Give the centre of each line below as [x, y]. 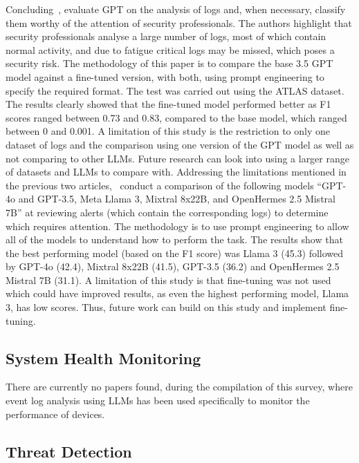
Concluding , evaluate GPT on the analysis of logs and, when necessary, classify [176, 9]
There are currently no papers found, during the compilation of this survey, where [179, 387]
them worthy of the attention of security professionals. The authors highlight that [179, 22]
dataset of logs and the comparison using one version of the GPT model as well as [180, 144]
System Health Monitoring [103, 358]
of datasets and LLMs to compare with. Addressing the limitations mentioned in [176, 172]
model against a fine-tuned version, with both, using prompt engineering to [165, 76]
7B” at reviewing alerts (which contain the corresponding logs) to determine [167, 212]
